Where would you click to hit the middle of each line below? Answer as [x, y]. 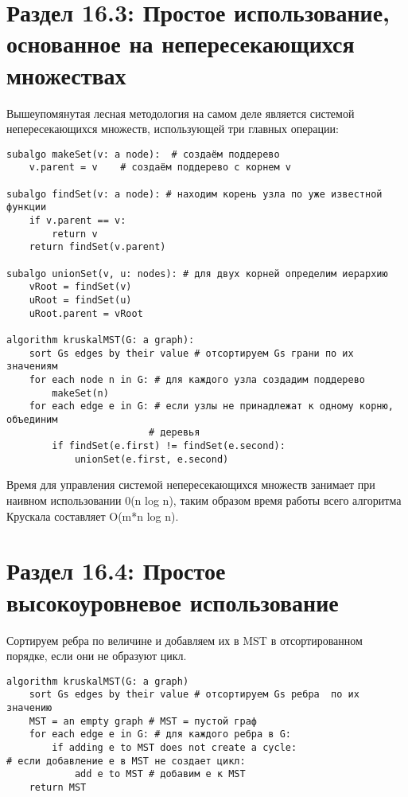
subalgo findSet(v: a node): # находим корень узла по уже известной [194, 194]
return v [75, 234]
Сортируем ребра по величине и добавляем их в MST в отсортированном [185, 640]
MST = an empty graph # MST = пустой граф [143, 721]
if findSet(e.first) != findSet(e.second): [169, 446]
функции [27, 207]
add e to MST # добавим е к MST [160, 774]
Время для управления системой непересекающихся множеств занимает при [191, 484]
